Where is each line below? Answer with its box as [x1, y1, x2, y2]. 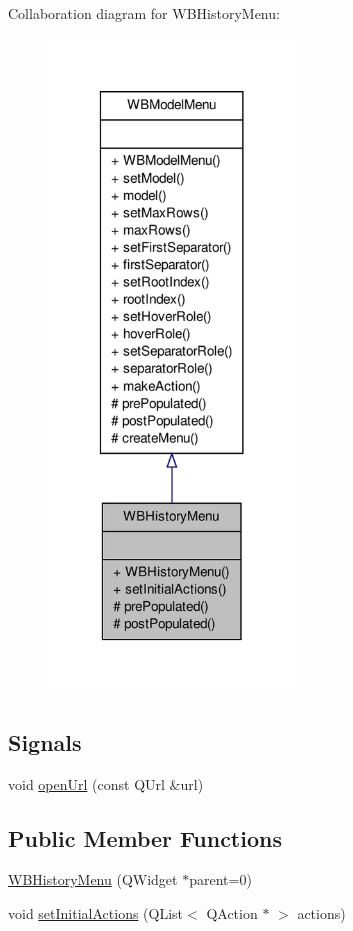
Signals [8, 726, 82, 757]
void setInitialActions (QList [8, 902, 184, 923]
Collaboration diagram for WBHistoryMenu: [8, 3, 280, 23]
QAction [206, 902, 258, 923]
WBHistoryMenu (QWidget [8, 869, 178, 890]
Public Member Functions [8, 822, 282, 853]
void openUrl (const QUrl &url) [8, 773, 204, 794]
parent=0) [189, 869, 252, 890]
